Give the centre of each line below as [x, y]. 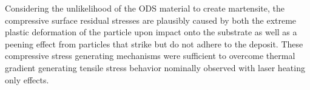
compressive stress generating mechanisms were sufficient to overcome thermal [150, 56]
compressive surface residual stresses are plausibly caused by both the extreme [151, 20]
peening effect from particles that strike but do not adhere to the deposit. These [154, 43]
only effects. [27, 79]
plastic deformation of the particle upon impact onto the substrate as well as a [151, 32]
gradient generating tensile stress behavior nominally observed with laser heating [155, 67]
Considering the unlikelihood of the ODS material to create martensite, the [145, 8]
